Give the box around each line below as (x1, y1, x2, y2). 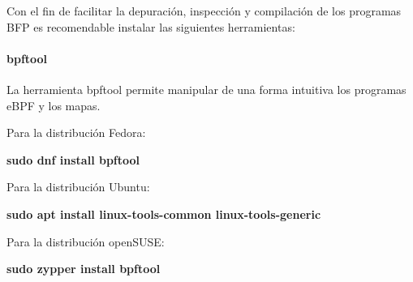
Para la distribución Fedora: (6, 124, 146, 141)
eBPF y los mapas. (6, 96, 101, 113)
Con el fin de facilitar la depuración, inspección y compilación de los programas (6, 2, 402, 19)
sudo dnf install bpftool (6, 151, 140, 168)
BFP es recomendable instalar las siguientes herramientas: (6, 18, 295, 35)
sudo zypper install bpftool (6, 260, 161, 277)
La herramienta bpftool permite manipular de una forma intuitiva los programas (6, 80, 407, 97)
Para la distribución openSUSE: (6, 233, 165, 250)
